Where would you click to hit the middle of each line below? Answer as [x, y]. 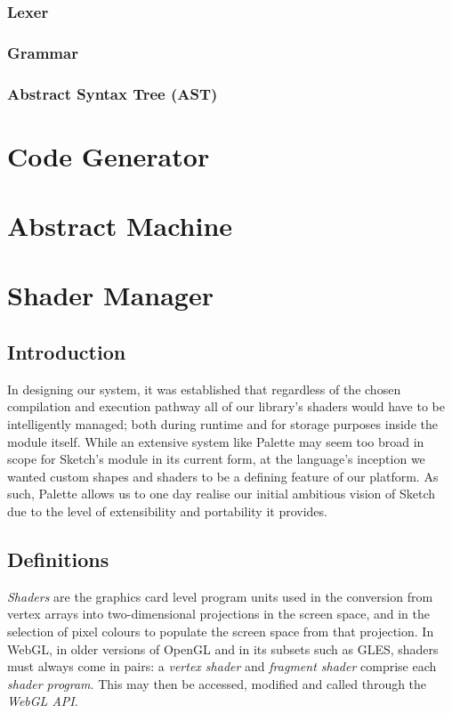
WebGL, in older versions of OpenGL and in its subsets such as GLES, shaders [223, 648]
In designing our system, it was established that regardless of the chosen [204, 389]
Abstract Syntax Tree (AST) [113, 93]
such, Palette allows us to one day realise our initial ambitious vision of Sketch [221, 494]
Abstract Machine [120, 226]
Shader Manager [110, 295]
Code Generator [109, 155]
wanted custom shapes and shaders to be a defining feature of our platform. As [223, 476]
